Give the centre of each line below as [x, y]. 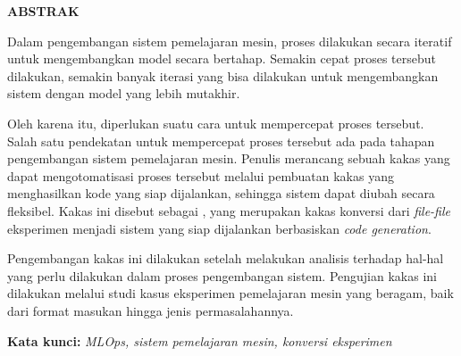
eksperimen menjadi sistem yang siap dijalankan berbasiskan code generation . [219, 228]
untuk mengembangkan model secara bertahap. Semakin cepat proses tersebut [222, 58]
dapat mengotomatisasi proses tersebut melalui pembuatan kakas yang [201, 175]
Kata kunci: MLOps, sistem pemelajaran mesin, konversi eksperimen [200, 340]
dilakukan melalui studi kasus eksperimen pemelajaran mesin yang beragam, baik [230, 293]
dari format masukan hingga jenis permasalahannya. [151, 310]
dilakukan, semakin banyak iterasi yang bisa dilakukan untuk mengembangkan [223, 75]
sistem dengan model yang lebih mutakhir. [124, 93]
